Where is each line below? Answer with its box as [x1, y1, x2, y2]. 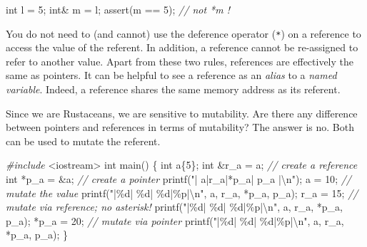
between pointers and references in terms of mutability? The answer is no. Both [6, 120, 355, 135]
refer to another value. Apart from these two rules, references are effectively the [6, 53, 354, 68]
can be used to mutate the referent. [6, 133, 161, 148]
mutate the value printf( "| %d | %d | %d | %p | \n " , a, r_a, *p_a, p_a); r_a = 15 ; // [6, 185, 358, 200]
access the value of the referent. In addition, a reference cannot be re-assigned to [6, 40, 358, 55]
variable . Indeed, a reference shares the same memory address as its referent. [6, 82, 341, 97]
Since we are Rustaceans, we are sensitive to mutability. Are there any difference [6, 105, 358, 120]
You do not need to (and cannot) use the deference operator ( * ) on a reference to [6, 26, 361, 41]
